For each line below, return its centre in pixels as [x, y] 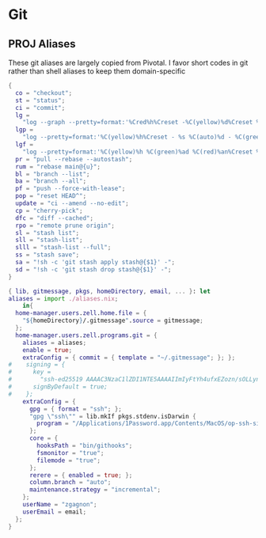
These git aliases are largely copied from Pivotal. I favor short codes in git [128, 63]
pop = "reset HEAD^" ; [51, 196]
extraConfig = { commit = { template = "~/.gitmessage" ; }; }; [129, 358]
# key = [30, 372]
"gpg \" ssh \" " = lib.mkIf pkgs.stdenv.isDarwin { [112, 416]
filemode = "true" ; [69, 460]
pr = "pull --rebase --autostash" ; [74, 159]
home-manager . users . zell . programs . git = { [86, 335]
